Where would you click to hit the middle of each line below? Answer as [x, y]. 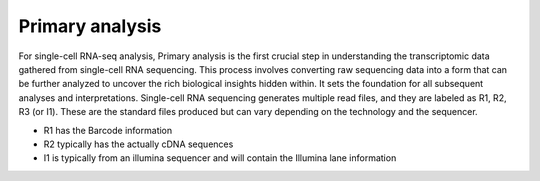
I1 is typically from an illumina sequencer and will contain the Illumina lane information [220, 158]
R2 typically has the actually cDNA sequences [138, 144]
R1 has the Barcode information [108, 130]
